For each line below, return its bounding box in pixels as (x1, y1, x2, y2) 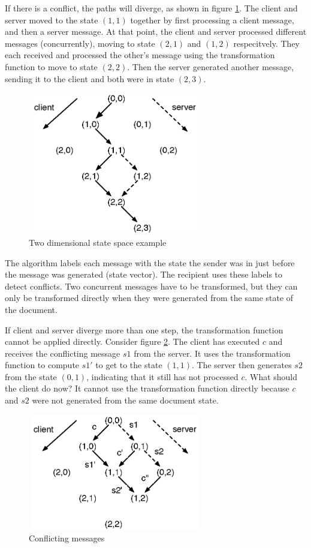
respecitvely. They (233, 37, 300, 49)
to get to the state (95, 359, 162, 371)
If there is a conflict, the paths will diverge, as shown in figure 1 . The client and (5, 2, 298, 14)
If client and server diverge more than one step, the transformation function (5, 323, 283, 336)
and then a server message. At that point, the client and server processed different (5, 25, 307, 38)
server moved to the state (5, 13, 98, 26)
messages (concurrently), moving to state (5, 37, 155, 49)
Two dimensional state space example (29, 236, 167, 248)
